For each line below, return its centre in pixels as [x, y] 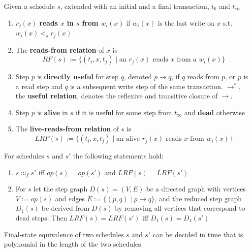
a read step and [39, 86]
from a [187, 60]
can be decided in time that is [198, 234]
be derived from [65, 208]
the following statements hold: [118, 156]
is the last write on [186, 22]
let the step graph [61, 189]
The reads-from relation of [60, 49]
